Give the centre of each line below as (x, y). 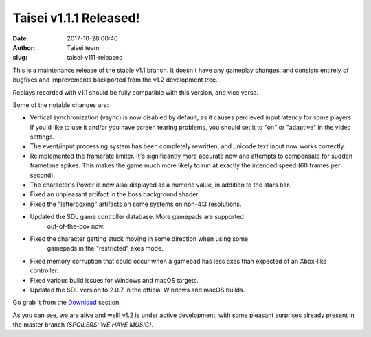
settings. (42, 137)
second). (42, 175)
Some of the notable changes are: (61, 105)
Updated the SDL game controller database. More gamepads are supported (137, 217)
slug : (20, 58)
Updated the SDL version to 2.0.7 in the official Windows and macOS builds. (137, 290)
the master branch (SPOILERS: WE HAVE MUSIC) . (83, 325)
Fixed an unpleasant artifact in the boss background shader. (115, 194)
